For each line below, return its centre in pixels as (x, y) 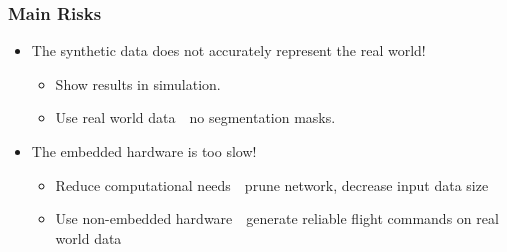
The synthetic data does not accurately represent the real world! (228, 50)
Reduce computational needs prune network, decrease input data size (272, 184)
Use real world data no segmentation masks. (195, 117)
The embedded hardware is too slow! (144, 151)
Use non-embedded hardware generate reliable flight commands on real (277, 218)
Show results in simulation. (138, 83)
